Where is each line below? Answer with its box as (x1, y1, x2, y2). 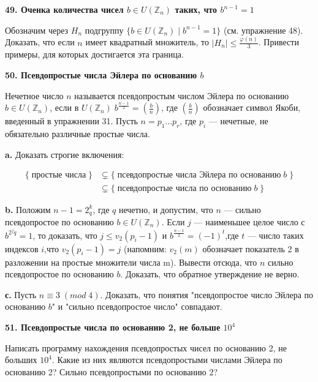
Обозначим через (5, 23, 69, 36)
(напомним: (124, 242, 167, 255)
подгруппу (85, 23, 124, 36)
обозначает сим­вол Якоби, (203, 101, 301, 114)
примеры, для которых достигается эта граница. (5, 48, 184, 61)
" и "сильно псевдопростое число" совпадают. (51, 300, 222, 313)
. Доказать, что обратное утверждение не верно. (120, 268, 300, 280)
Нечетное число (5, 89, 64, 102)
